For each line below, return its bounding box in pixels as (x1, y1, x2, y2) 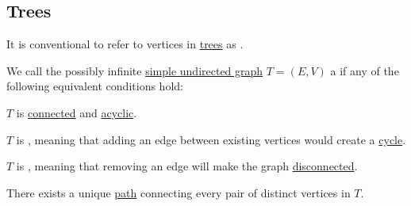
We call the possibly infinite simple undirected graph (6, 62, 263, 78)
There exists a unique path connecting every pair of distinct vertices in (6, 184, 351, 200)
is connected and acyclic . (16, 104, 137, 120)
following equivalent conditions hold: (6, 78, 183, 94)
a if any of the (330, 62, 399, 78)
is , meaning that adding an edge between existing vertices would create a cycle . (16, 131, 406, 147)
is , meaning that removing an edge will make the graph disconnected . (16, 158, 358, 174)
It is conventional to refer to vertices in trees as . (6, 36, 244, 52)
